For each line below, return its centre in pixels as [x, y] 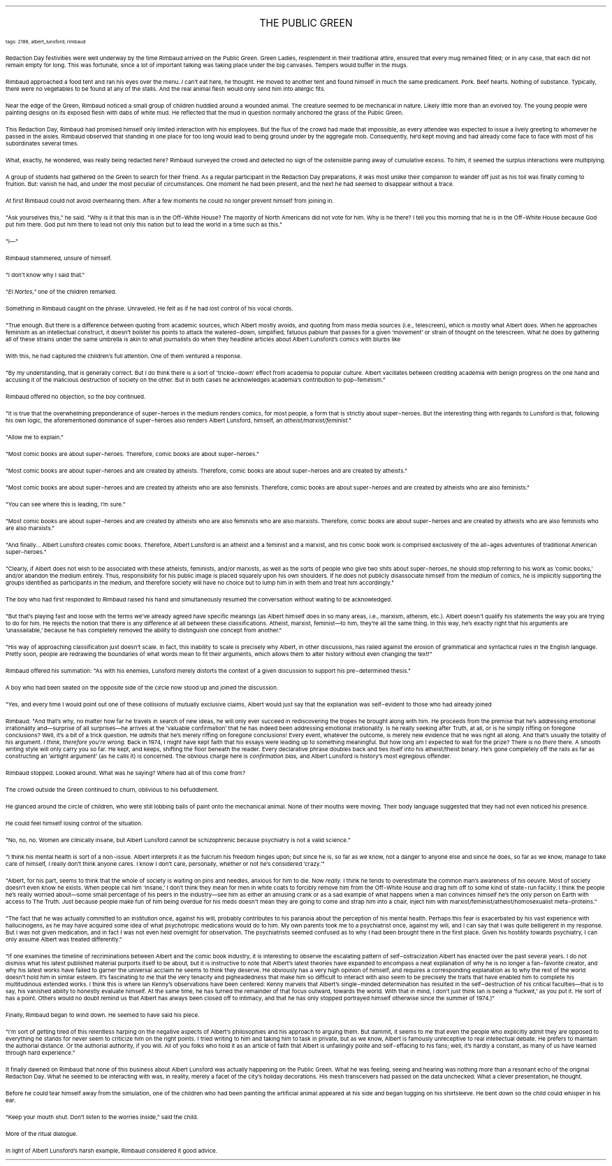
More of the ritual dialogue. [42, 1134]
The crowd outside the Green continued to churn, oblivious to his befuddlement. [112, 790]
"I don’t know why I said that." [45, 275]
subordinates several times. [42, 143]
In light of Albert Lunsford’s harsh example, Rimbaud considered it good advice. [112, 1151]
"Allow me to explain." [35, 437]
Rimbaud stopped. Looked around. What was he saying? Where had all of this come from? [126, 773]
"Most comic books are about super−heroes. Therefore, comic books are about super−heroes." [132, 454]
